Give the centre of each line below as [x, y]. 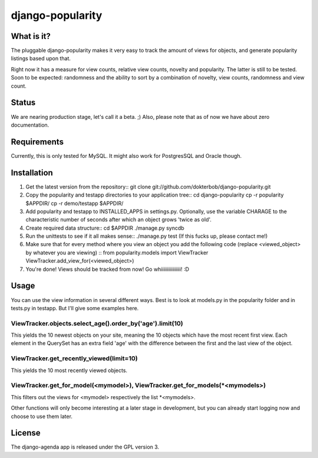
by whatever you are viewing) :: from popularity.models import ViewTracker [117, 253]
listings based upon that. [41, 58]
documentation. [30, 125]
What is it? [31, 36]
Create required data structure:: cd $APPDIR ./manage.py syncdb [105, 228]
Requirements [37, 142]
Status [23, 103]
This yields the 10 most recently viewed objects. [69, 370]
